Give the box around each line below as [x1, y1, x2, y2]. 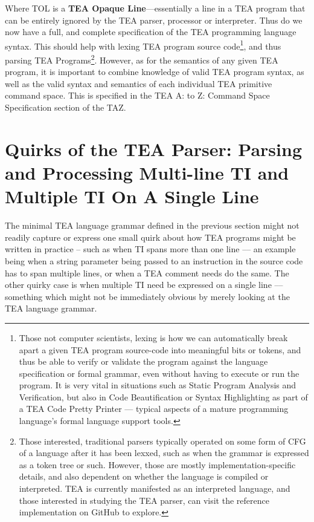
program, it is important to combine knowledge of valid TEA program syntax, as [5, 65, 304, 78]
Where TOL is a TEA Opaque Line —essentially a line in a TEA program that [5, 2, 306, 14]
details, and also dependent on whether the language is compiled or [19, 470, 269, 483]
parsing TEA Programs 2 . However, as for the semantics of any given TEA [5, 52, 278, 66]
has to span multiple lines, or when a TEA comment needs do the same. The [5, 266, 289, 279]
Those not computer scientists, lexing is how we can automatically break [19, 331, 288, 344]
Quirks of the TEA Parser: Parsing [5, 136, 302, 161]
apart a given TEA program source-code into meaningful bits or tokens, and [19, 343, 301, 356]
